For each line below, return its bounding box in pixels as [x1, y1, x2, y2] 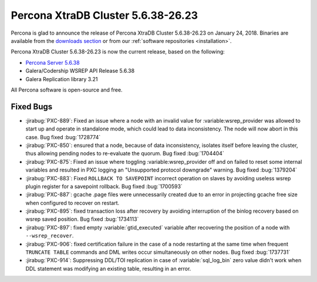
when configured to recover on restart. [25, 199, 120, 206]
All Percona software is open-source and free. [11, 86, 123, 93]
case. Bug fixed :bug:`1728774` [25, 133, 101, 140]
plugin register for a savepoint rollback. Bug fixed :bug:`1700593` [25, 183, 183, 190]
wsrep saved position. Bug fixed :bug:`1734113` [25, 216, 139, 223]
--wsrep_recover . [25, 232, 74, 239]
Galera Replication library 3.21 [25, 75, 98, 82]
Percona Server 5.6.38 [25, 59, 80, 66]
